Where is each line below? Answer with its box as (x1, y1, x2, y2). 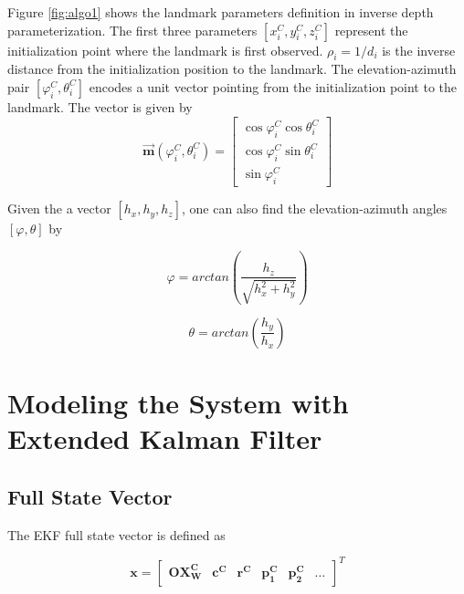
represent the (334, 20, 408, 39)
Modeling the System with (7, 383, 349, 421)
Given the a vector (7, 199, 111, 218)
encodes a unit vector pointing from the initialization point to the (89, 77, 458, 96)
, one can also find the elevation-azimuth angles (182, 199, 448, 218)
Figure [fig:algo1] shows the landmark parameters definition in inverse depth (7, 3, 434, 21)
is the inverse (382, 40, 456, 59)
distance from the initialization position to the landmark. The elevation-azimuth (7, 59, 457, 78)
